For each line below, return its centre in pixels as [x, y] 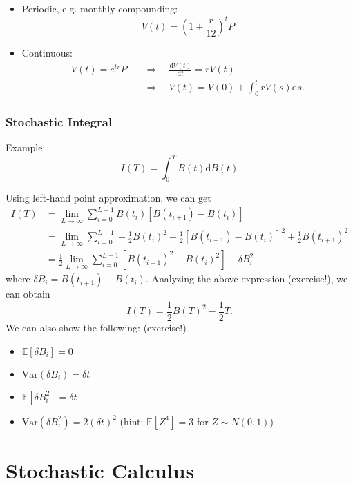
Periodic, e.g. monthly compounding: [100, 8]
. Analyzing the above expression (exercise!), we [247, 279]
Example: [26, 147]
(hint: [132, 421]
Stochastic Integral [59, 122]
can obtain [28, 294]
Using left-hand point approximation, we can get [108, 198]
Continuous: [47, 53]
